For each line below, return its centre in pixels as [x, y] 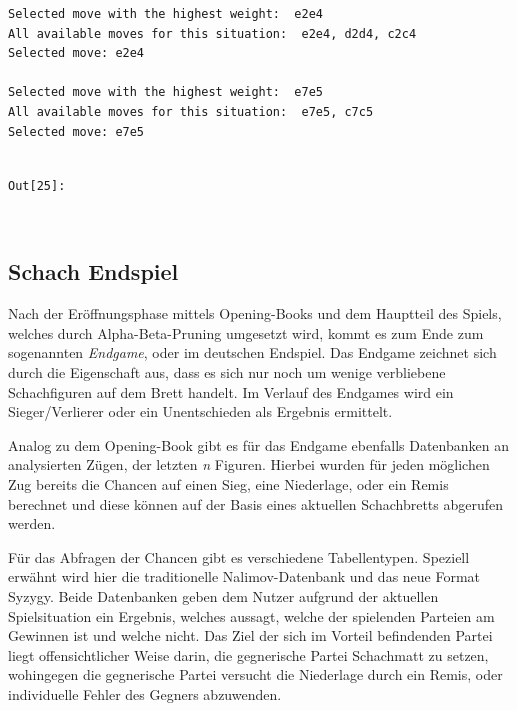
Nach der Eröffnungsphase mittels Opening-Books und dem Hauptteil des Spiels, [255, 313]
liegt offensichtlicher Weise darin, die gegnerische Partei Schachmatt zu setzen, [248, 654]
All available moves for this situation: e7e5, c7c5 [191, 111]
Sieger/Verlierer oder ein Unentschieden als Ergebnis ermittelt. [200, 411]
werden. [32, 523]
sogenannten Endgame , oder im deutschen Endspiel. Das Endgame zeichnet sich [252, 352]
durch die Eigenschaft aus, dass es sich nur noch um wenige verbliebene [227, 371]
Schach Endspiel [93, 271]
